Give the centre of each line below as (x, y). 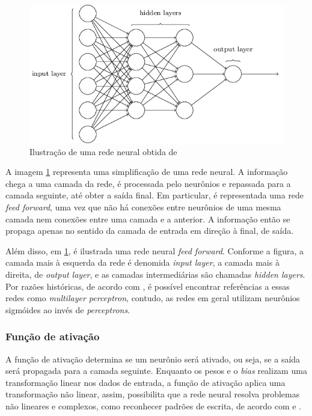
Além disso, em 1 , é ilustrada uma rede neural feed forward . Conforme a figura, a (155, 250)
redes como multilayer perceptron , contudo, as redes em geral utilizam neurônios (153, 298)
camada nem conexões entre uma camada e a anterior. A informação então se (148, 219)
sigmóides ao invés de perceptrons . (68, 309)
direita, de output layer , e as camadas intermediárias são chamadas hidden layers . (155, 274)
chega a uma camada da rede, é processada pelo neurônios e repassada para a (148, 183)
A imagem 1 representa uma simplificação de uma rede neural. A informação (147, 172)
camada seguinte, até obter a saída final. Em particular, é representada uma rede (155, 195)
